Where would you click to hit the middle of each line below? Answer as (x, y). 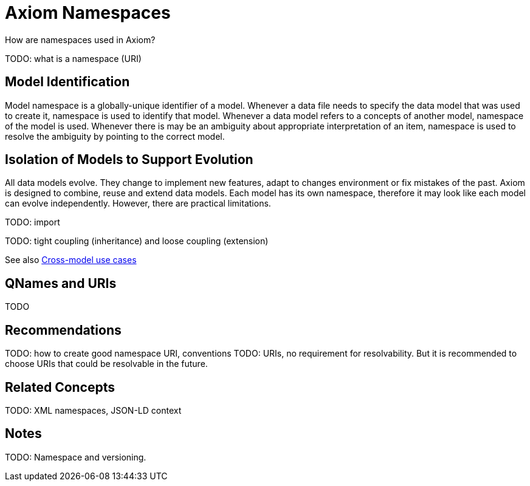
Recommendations (63, 330)
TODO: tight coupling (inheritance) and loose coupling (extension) (137, 241)
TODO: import (33, 222)
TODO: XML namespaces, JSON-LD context (93, 410)
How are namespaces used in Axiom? (80, 39)
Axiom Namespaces (88, 13)
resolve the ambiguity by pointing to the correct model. (115, 136)
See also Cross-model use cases (71, 260)
